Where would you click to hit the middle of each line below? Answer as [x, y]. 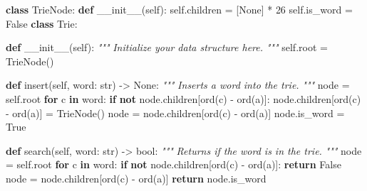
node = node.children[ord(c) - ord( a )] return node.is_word [136, 178]
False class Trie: [42, 23]
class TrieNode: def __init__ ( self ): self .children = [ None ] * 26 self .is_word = [179, 9]
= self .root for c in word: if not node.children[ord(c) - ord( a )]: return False [174, 164]
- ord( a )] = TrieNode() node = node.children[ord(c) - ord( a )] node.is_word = [175, 113]
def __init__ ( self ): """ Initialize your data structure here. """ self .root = [167, 47]
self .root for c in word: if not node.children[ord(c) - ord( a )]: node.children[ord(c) [183, 98]
